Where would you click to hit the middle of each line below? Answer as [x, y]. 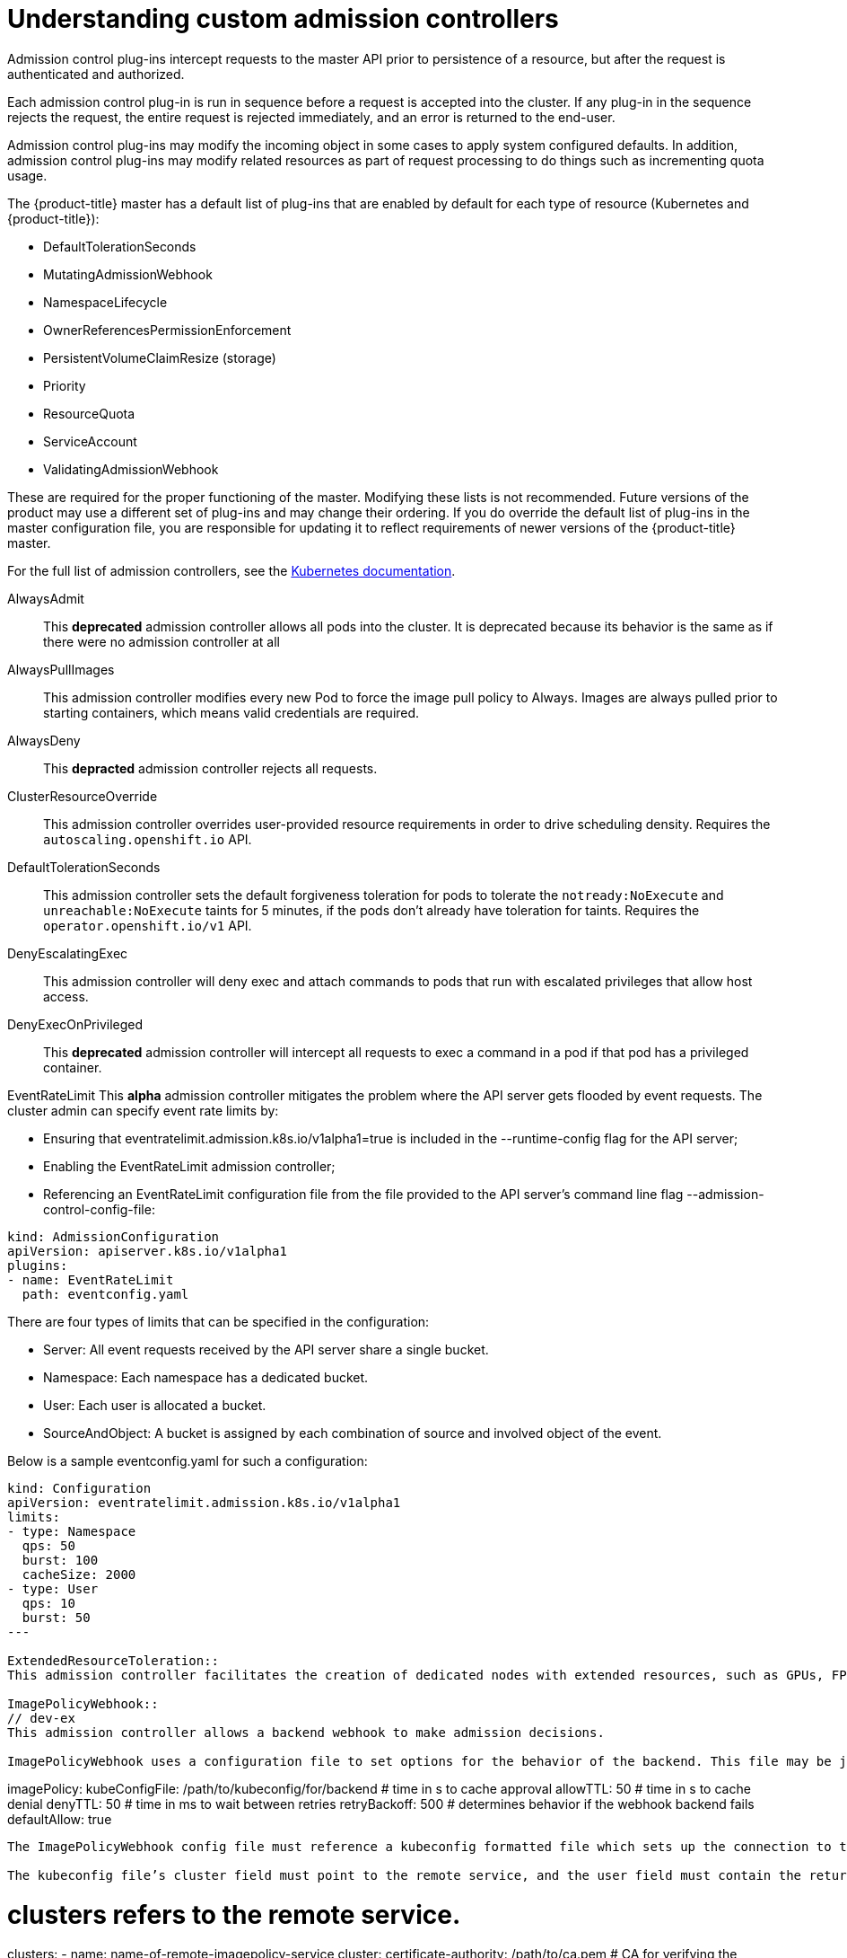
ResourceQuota [89, 413]
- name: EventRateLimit [91, 1279]
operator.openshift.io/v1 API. [148, 925]
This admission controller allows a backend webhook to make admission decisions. [306, 1732]
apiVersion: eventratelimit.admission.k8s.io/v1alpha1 [204, 1502]
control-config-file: [99, 1209]
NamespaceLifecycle [105, 302]
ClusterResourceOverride [83, 796]
